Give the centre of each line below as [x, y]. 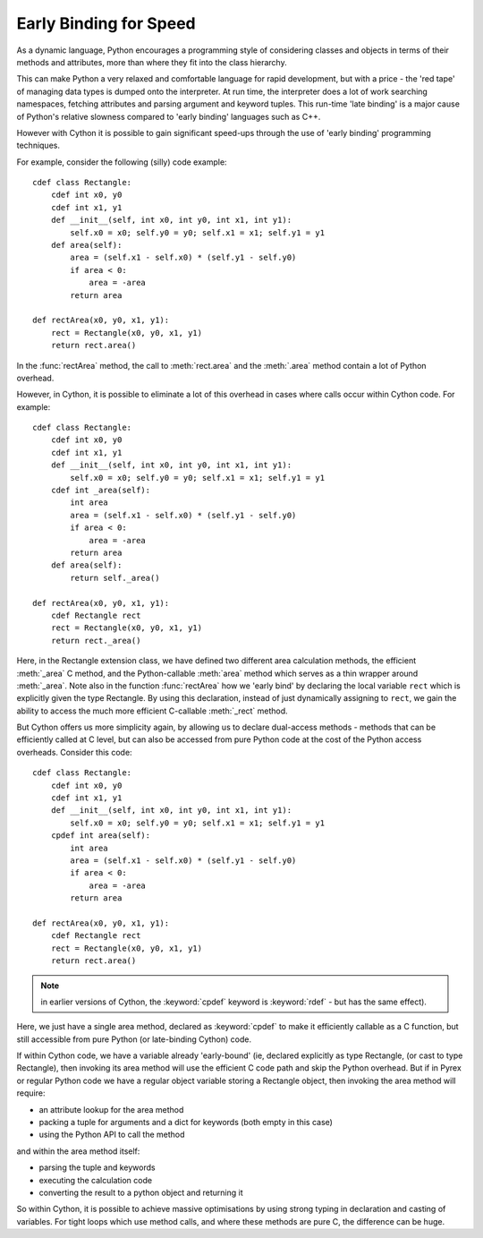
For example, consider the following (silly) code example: [122, 162]
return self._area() [115, 578]
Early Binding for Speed [106, 23]
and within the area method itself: [78, 1151]
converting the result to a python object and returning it [141, 1192]
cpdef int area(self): [101, 836]
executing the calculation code [95, 1180]
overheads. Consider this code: [75, 752]
